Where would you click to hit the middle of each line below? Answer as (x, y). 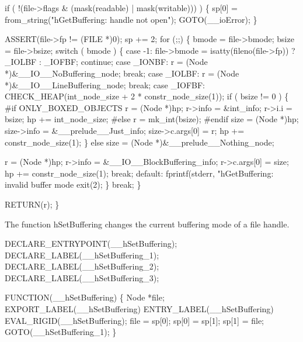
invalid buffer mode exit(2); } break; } (73, 184)
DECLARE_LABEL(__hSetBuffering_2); (82, 266)
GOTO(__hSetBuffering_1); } (61, 332)
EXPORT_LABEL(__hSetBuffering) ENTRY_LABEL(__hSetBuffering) (139, 309)
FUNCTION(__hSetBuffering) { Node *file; (85, 297)
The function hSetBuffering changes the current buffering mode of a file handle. (147, 224)
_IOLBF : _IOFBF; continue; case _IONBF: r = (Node (106, 62)
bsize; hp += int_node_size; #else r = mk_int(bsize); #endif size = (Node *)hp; (152, 119)
